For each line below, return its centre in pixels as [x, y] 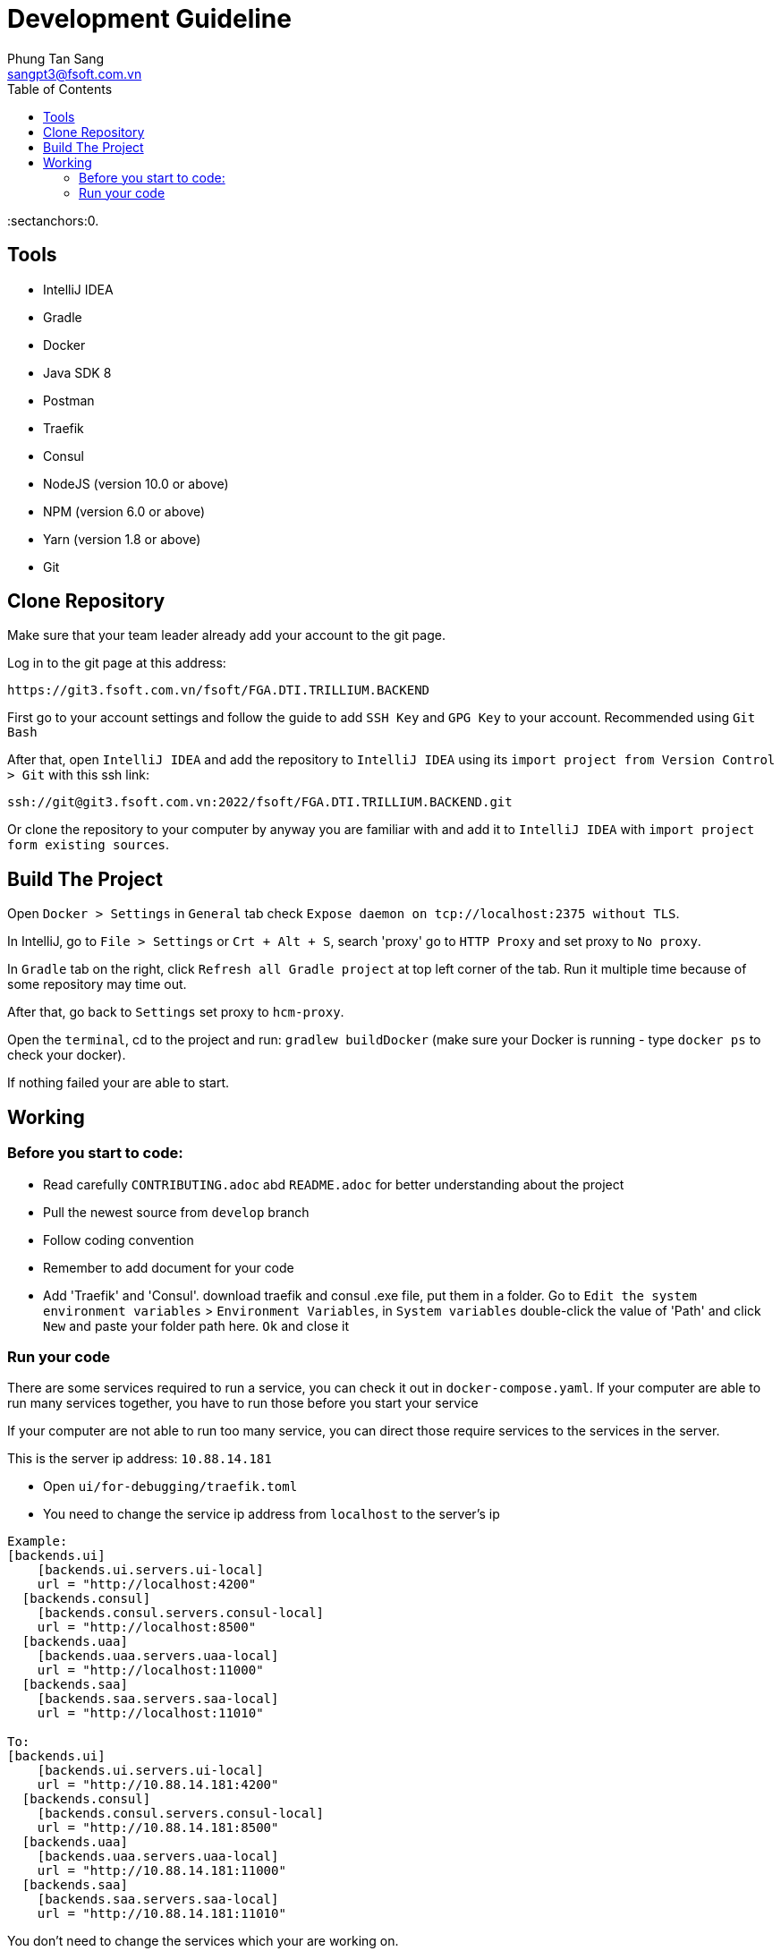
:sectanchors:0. [53, 220]
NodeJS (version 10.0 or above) [136, 483]
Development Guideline [149, 19]
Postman [69, 400]
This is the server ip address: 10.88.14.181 [140, 1459]
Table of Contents [60, 89]
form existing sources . [89, 845]
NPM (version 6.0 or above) [124, 511]
